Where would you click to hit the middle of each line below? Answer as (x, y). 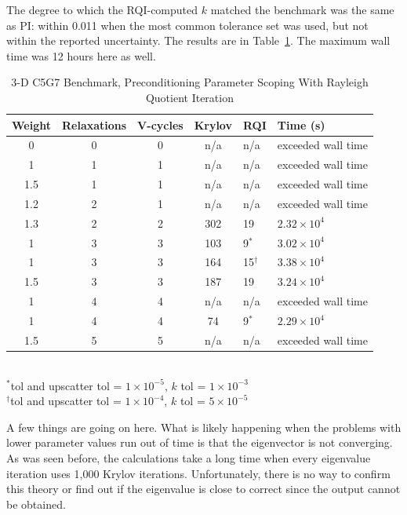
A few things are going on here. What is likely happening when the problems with (204, 427)
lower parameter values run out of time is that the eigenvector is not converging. (200, 442)
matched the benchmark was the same (302, 9)
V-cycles (160, 124)
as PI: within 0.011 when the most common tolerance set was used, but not (187, 25)
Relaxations (94, 124)
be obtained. (36, 504)
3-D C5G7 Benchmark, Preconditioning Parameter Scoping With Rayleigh (190, 82)
